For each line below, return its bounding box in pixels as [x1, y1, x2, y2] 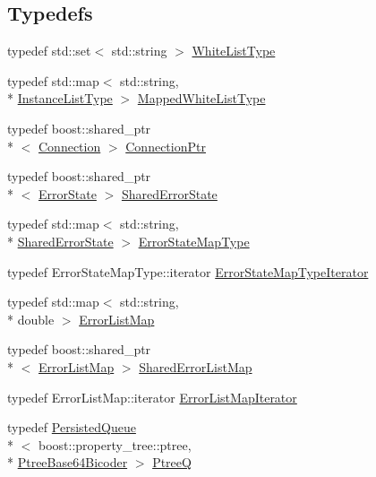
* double [7, 309, 55, 328]
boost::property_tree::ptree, [38, 435, 192, 454]
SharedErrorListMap [139, 357, 252, 376]
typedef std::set [7, 41, 91, 60]
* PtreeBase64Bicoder [7, 453, 128, 472]
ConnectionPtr [125, 136, 206, 155]
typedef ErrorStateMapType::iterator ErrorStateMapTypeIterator [7, 262, 369, 281]
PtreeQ [152, 453, 192, 472]
